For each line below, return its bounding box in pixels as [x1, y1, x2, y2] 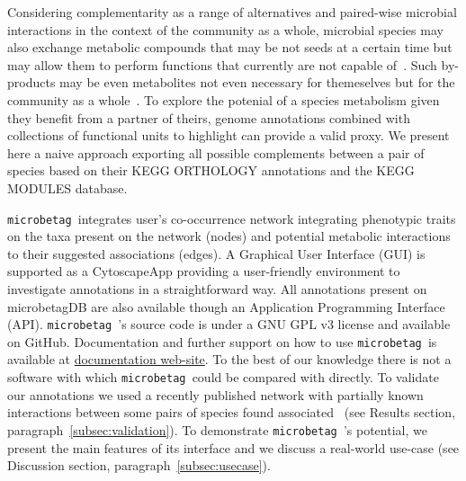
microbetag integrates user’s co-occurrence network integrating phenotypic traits [7, 209, 456, 227]
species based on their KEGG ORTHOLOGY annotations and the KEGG [7, 161, 415, 180]
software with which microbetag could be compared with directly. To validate [7, 368, 439, 387]
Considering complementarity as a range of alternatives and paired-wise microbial [7, 3, 457, 21]
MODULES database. [7, 178, 128, 197]
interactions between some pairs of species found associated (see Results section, [7, 403, 456, 422]
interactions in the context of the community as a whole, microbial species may [7, 20, 444, 39]
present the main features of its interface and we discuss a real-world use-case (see [7, 438, 460, 457]
